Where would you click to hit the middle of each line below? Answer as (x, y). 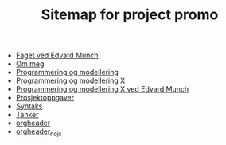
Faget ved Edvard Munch (57, 55)
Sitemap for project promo (130, 15)
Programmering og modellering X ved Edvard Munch (102, 89)
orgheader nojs (39, 132)
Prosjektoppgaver (45, 98)
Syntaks (29, 106)
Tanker (27, 115)
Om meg (30, 64)
